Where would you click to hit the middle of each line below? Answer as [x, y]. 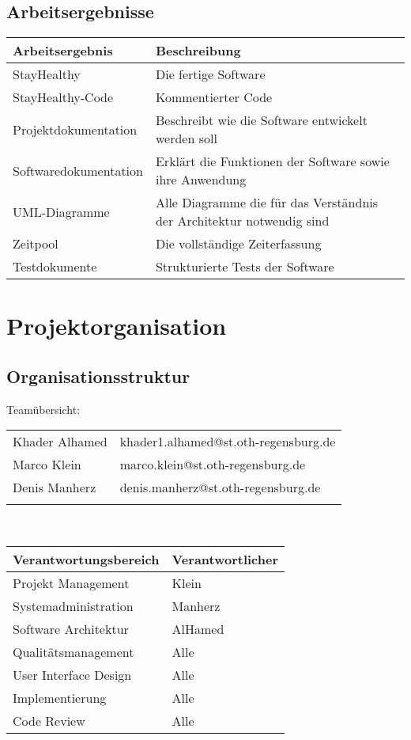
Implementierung [60, 697]
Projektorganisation [117, 326]
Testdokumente [55, 267]
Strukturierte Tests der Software [245, 267]
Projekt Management [71, 583]
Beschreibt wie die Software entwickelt [261, 120]
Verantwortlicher [225, 559]
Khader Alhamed [60, 442]
